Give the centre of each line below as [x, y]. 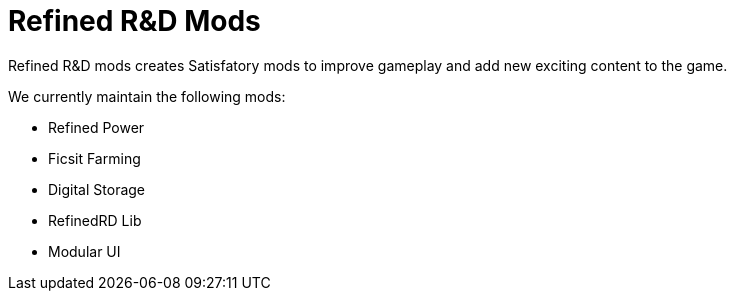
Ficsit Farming [94, 158]
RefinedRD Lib [95, 220]
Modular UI [84, 251]
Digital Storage [97, 189]
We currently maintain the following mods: [147, 96]
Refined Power [96, 127]
